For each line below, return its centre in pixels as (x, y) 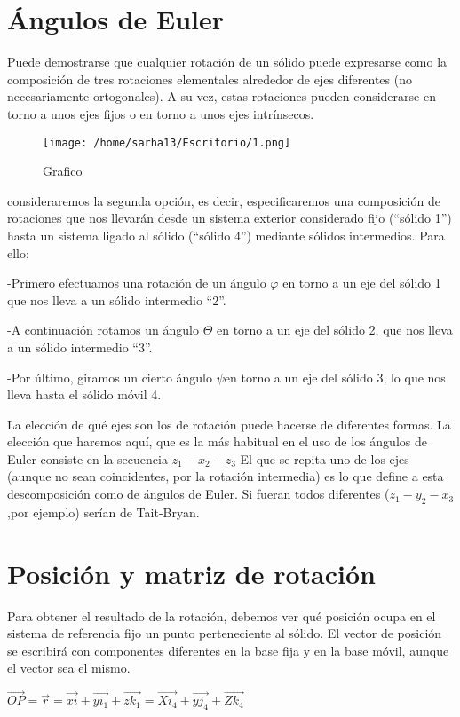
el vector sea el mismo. (69, 668)
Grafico (63, 171)
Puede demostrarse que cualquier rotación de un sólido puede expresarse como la (227, 62)
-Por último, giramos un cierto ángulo (110, 377)
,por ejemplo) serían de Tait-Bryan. (103, 512)
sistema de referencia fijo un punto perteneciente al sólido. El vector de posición (225, 633)
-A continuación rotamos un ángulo (103, 330)
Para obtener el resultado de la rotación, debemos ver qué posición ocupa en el (222, 615)
